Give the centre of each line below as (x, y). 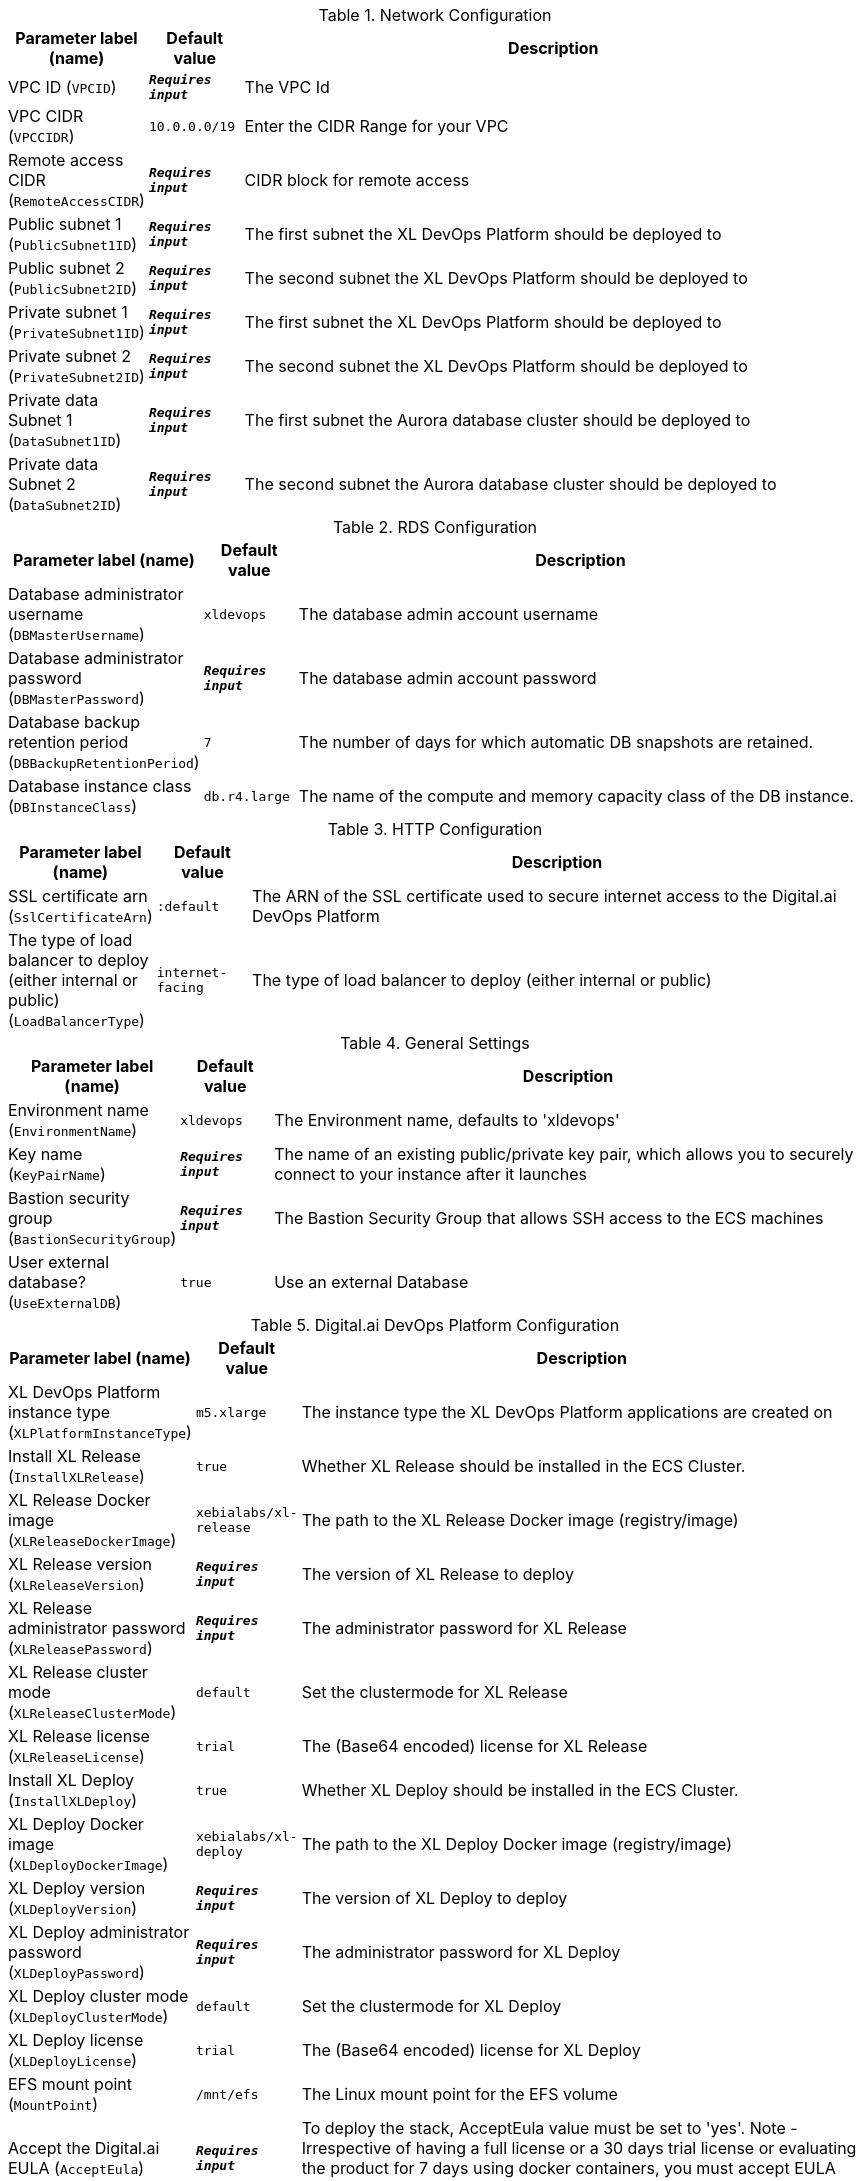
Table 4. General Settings (435, 1043)
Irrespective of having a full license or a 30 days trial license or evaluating (579, 2148)
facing (180, 987)
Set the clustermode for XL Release (434, 1692)
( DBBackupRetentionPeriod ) (104, 762)
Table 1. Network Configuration (435, 15)
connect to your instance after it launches (430, 1174)
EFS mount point (70, 2084)
